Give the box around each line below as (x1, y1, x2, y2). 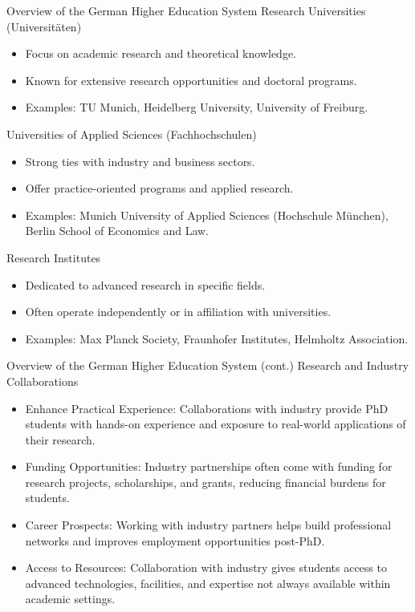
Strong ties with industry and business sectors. (25, 152, 255, 169)
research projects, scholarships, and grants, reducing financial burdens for (25, 473, 386, 490)
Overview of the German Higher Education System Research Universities (6, 2, 366, 18)
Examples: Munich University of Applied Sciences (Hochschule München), (25, 206, 389, 223)
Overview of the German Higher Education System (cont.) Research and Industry (6, 357, 409, 374)
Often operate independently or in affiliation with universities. (25, 303, 332, 320)
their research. (25, 431, 96, 448)
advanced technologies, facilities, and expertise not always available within (25, 574, 391, 591)
